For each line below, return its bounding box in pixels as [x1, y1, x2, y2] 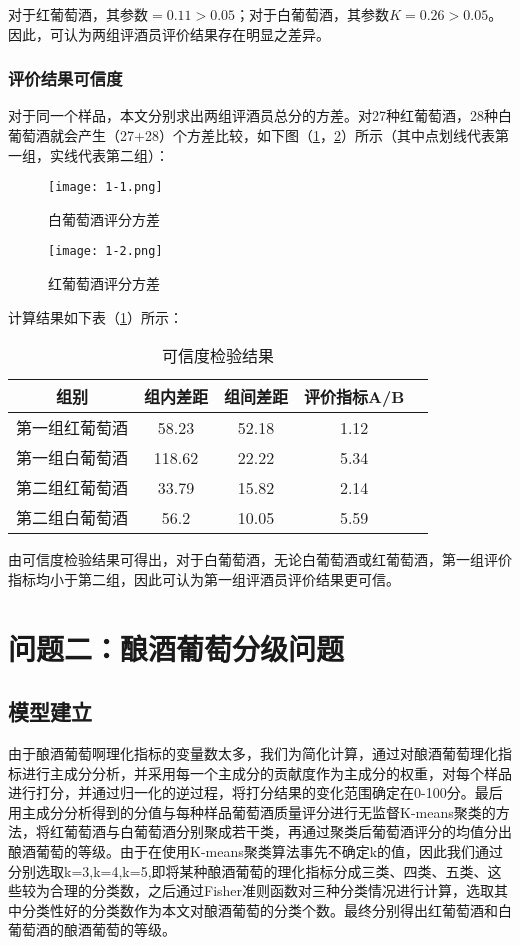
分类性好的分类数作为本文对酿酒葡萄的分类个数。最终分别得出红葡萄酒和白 [21, 899, 512, 920]
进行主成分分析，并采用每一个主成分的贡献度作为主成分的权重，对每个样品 [21, 762, 512, 783]
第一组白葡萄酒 [16, 446, 129, 470]
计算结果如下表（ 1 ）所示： [8, 306, 183, 327]
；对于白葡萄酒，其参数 [235, 4, 390, 24]
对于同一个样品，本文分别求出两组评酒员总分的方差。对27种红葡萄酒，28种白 [8, 105, 512, 126]
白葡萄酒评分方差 [48, 208, 160, 229]
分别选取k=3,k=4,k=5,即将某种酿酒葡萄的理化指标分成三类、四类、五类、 [8, 860, 488, 881]
